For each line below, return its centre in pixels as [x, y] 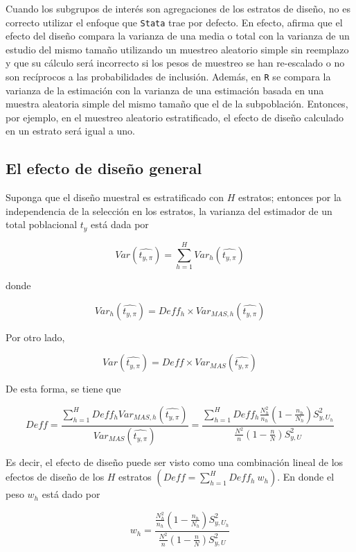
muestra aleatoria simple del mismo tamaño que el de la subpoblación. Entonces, [177, 104]
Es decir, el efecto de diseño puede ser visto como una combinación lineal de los [175, 462]
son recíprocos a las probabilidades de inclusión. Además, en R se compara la [168, 77]
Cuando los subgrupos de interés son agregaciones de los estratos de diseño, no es [178, 8]
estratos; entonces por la [290, 197]
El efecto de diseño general [104, 168]
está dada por [120, 224]
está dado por [71, 494]
